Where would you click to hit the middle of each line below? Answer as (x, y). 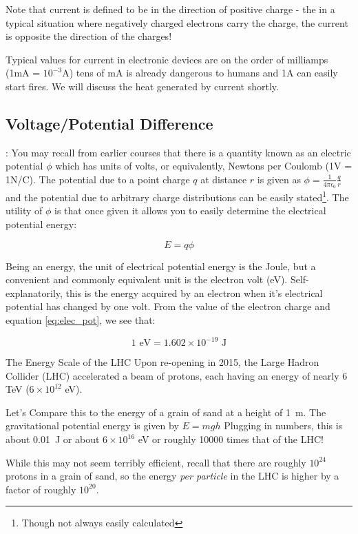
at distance (224, 179)
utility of (24, 210)
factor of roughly (41, 489)
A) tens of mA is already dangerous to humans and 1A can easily (200, 73)
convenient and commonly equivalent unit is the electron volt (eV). (147, 279)
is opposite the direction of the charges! (89, 36)
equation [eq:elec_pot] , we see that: (81, 320)
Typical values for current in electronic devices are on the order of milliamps (167, 59)
